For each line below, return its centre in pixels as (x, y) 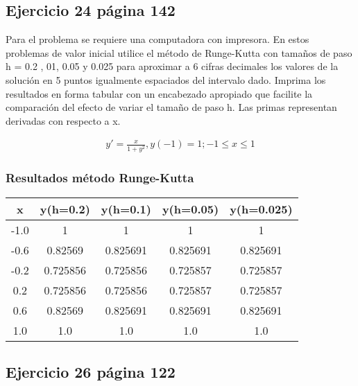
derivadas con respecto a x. (63, 120)
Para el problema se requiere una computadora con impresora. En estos (157, 39)
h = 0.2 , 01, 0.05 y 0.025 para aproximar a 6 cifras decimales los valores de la (172, 66)
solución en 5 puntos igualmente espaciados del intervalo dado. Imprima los (166, 79)
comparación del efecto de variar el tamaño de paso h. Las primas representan (171, 107)
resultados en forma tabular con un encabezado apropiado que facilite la (159, 93)
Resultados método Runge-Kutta (100, 178)
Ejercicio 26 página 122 (91, 372)
